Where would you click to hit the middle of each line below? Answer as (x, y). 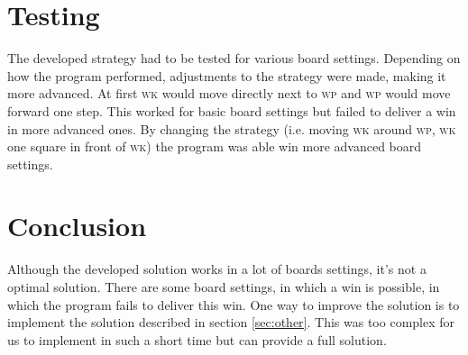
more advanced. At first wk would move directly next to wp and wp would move (229, 93)
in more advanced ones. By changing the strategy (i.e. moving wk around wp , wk (232, 128)
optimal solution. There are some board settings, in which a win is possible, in (224, 287)
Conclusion (77, 226)
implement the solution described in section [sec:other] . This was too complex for (231, 322)
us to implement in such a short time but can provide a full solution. (197, 339)
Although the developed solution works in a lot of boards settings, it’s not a (217, 269)
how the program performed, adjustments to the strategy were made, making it (227, 75)
